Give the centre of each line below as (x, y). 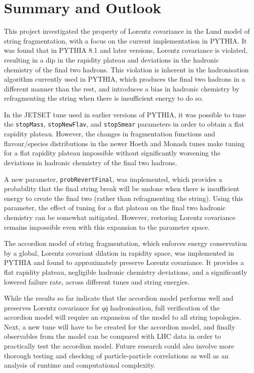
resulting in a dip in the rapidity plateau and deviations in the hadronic (112, 59)
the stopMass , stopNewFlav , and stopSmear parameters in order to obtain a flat (124, 124)
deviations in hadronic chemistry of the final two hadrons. (91, 162)
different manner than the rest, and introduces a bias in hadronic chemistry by (122, 88)
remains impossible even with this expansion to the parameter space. (107, 227)
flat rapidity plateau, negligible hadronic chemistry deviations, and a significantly (126, 272)
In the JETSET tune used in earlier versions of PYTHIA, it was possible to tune (125, 114)
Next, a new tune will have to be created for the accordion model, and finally (120, 326)
